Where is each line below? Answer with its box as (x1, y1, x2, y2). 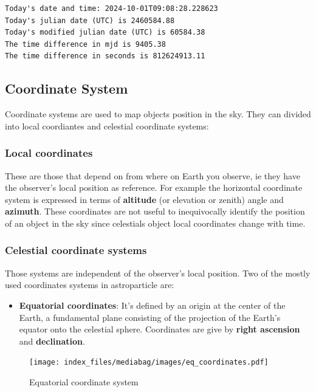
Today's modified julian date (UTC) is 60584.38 (5, 28, 205, 37)
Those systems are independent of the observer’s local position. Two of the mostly (5, 266, 311, 279)
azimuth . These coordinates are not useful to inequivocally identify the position (5, 205, 305, 218)
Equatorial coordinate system (29, 375, 139, 388)
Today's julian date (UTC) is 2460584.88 (5, 16, 175, 25)
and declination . (19, 334, 85, 347)
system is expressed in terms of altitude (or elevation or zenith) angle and (5, 193, 284, 205)
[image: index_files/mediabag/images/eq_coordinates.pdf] (29, 358, 269, 367)
